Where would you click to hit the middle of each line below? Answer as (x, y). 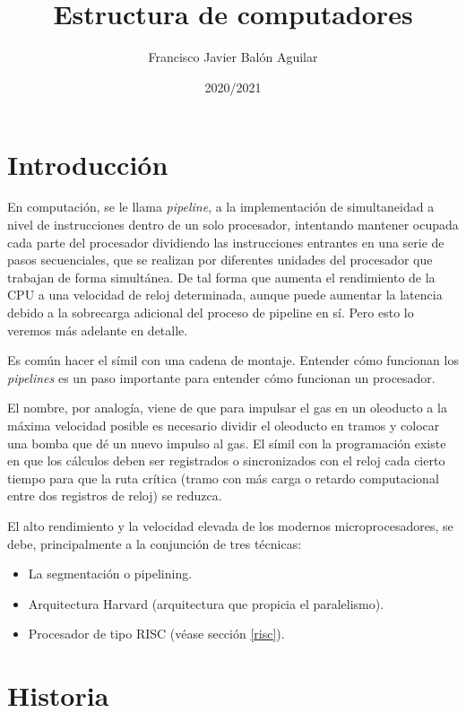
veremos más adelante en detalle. (98, 330)
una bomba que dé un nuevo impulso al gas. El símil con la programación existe (227, 443)
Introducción (88, 164)
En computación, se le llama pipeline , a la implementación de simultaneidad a (221, 207)
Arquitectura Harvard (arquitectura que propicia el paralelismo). (206, 603)
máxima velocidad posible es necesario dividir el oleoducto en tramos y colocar (224, 425)
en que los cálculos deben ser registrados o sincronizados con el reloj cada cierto (226, 461)
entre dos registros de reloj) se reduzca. (115, 496)
